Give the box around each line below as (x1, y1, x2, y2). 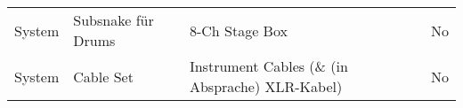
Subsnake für (73, 10, 154, 30)
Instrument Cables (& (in (189, 56, 348, 76)
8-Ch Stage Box (189, 19, 288, 41)
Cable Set (73, 66, 134, 87)
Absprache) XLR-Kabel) (189, 76, 343, 96)
